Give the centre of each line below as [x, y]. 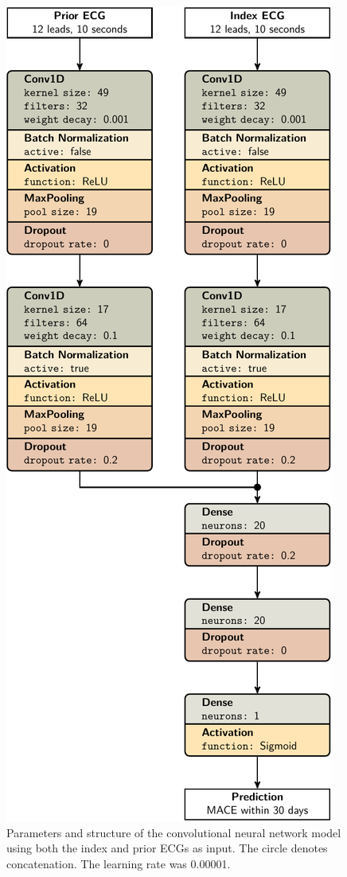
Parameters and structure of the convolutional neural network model [174, 832]
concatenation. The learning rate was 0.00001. [119, 863]
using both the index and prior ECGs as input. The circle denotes [167, 848]
